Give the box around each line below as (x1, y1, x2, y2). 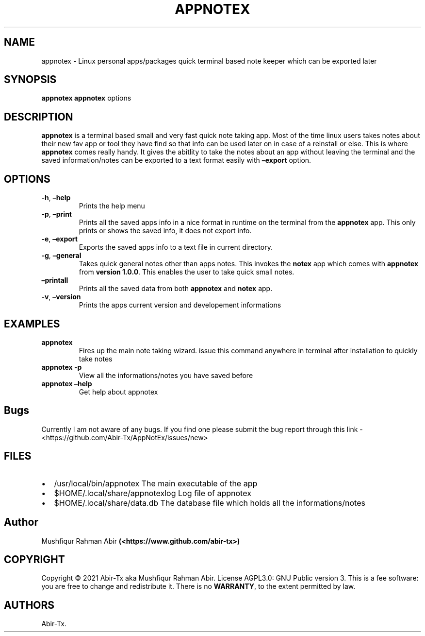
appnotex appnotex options (41, 94, 131, 103)
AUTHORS (4, 599, 55, 611)
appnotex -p (41, 362, 82, 371)
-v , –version (41, 292, 81, 301)
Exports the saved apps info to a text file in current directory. (79, 243, 273, 252)
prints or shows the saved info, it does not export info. (79, 226, 252, 235)
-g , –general (41, 251, 82, 260)
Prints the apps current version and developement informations (79, 301, 281, 309)
